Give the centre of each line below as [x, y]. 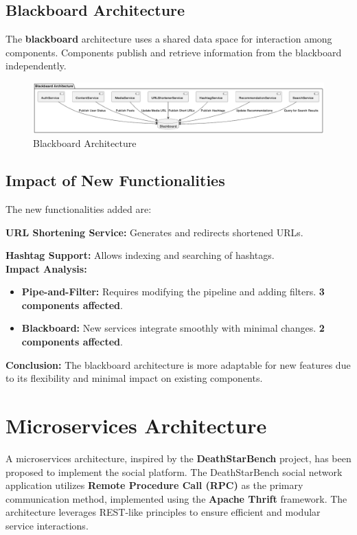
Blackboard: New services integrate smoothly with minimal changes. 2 [173, 328]
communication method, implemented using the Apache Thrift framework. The [176, 498]
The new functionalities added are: [79, 208]
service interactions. [47, 525]
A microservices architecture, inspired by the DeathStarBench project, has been [178, 458]
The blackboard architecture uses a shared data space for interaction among [169, 39]
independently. [36, 66]
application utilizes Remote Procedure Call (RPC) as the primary [154, 485]
